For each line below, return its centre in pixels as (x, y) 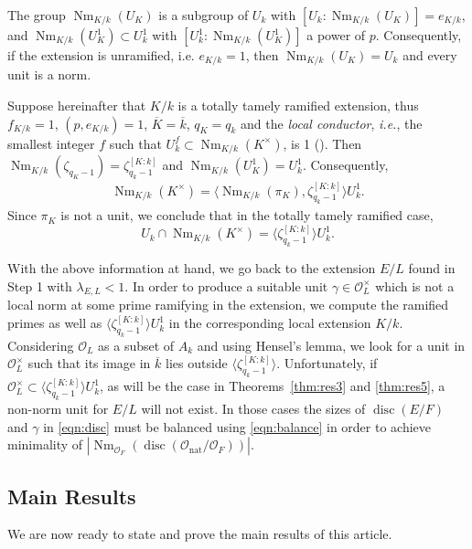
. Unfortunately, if (327, 363)
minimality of (45, 444)
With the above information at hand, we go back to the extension (192, 268)
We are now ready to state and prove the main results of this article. (200, 534)
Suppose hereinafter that (77, 106)
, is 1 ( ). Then (322, 143)
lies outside (197, 363)
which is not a (415, 285)
